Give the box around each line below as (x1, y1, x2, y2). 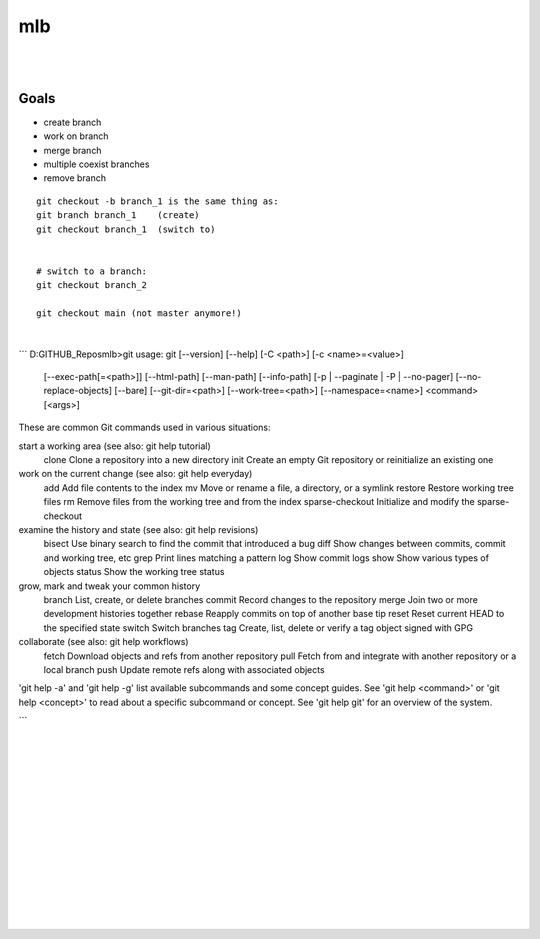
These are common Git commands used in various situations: (18, 421, 271, 434)
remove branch (43, 172, 107, 184)
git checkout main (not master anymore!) (36, 307, 242, 319)
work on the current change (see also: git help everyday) (18, 468, 253, 480)
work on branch (43, 130, 109, 142)
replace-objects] (43, 385, 113, 397)
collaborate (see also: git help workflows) (18, 636, 189, 648)
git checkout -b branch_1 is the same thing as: (36, 195, 279, 207)
